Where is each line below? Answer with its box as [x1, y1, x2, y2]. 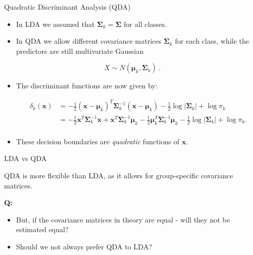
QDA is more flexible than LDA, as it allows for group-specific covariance [4, 170, 233, 181]
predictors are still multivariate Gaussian [16, 45, 144, 56]
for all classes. [124, 18, 167, 29]
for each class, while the [175, 36, 249, 46]
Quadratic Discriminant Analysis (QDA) [4, 2, 131, 12]
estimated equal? [16, 224, 69, 235]
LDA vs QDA [4, 153, 47, 164]
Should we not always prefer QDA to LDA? [16, 241, 152, 252]
